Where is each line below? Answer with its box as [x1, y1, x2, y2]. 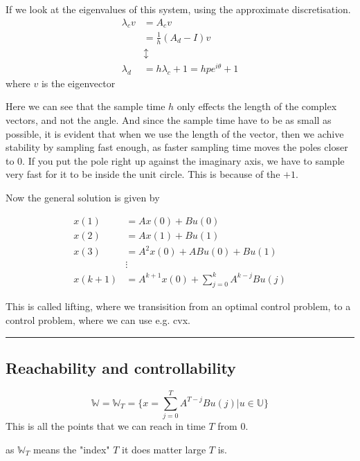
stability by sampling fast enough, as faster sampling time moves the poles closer [6, 140, 348, 154]
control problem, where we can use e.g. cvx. [6, 313, 190, 327]
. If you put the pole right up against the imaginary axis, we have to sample [22, 153, 345, 168]
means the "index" [33, 442, 110, 456]
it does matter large [122, 442, 206, 456]
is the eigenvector [41, 75, 116, 90]
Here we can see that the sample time [6, 99, 165, 114]
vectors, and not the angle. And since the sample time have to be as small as [6, 112, 332, 127]
